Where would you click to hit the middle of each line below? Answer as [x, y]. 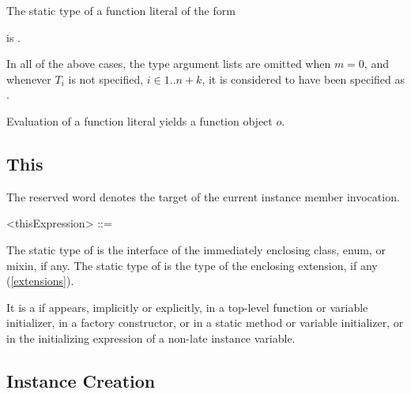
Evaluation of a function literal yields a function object [140, 120]
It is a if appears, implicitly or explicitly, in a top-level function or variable [187, 307]
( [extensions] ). [40, 281]
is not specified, [106, 79]
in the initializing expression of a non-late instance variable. [151, 338]
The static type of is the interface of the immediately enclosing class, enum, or [196, 249]
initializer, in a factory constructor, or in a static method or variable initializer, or [205, 323]
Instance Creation [81, 380]
